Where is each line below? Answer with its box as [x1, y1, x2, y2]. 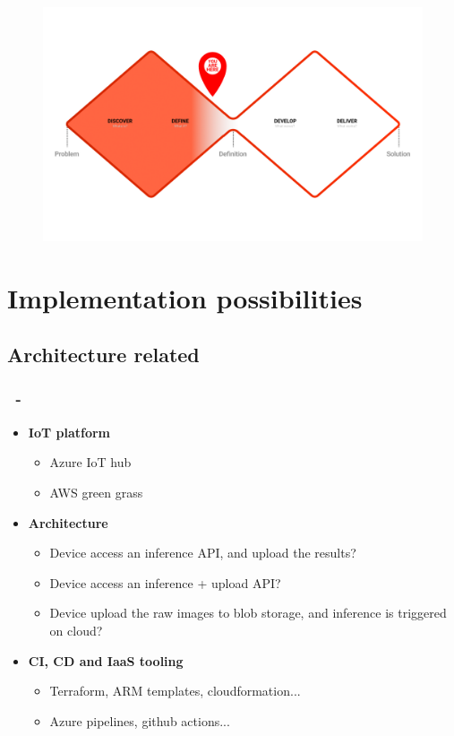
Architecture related [7, 341, 200, 368]
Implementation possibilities [7, 279, 363, 316]
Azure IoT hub [49, 453, 132, 472]
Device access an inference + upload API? [49, 573, 281, 592]
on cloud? [49, 620, 103, 639]
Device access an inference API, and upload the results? [49, 543, 356, 562]
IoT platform [28, 422, 111, 441]
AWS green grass [49, 482, 143, 501]
